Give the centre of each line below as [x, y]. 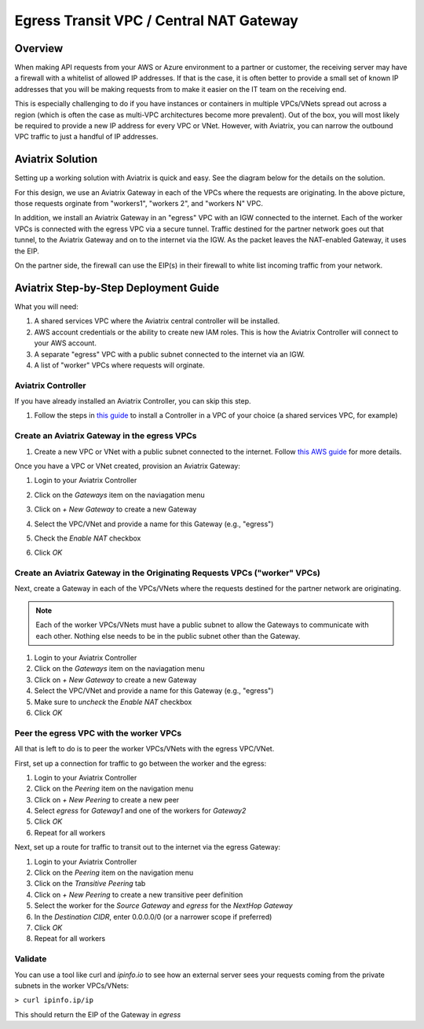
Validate [31, 959]
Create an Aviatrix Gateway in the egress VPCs [106, 436]
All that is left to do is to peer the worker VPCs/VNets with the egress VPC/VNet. [144, 749]
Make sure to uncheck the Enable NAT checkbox [113, 702]
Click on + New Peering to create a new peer [107, 799]
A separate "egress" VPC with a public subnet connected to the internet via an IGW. [170, 354]
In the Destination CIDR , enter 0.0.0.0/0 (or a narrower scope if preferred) [153, 917]
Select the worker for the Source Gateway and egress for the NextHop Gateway [164, 905]
